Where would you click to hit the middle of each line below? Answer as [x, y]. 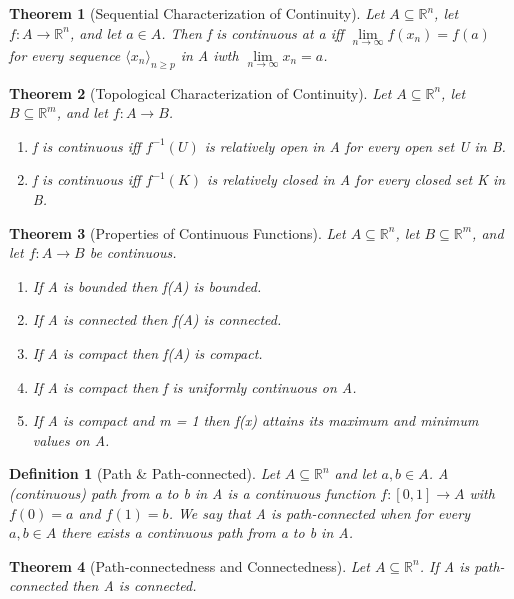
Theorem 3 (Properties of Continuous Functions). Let [177, 232]
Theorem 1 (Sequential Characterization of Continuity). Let [197, 13]
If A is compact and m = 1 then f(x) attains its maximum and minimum [255, 420]
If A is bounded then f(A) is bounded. [147, 285]
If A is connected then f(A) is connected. [157, 319]
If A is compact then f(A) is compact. [147, 352]
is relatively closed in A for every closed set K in [356, 179]
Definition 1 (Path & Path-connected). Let [144, 473]
